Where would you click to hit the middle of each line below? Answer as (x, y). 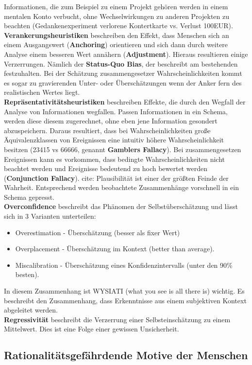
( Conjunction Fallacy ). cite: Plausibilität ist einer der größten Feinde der (116, 178)
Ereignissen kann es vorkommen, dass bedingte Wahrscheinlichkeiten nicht (114, 159)
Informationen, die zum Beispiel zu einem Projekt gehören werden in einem (116, 6)
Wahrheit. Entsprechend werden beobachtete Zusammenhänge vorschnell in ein (121, 187)
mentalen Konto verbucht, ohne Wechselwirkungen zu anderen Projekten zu (117, 16)
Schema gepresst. (29, 197)
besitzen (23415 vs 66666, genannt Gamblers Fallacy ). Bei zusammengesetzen (123, 149)
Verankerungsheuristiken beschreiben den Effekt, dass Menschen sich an (117, 35)
